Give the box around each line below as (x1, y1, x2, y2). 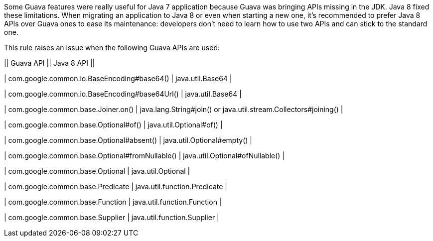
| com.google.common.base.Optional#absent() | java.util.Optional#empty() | (4, 136, 252, 144)
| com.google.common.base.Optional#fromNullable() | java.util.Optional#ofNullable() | (4, 151, 285, 160)
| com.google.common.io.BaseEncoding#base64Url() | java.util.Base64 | (4, 90, 242, 98)
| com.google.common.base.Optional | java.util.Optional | (4, 167, 190, 175)
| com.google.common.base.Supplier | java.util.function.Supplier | (4, 213, 219, 222)
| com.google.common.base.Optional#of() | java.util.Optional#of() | (4, 120, 223, 129)
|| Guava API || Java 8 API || (4, 59, 95, 67)
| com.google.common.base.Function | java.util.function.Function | (4, 198, 222, 206)
